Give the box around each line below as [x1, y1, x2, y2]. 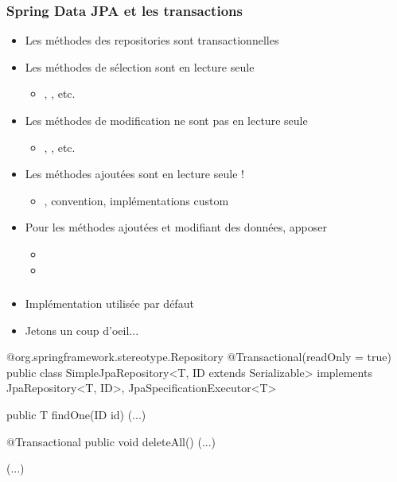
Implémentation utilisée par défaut [25, 295, 194, 312]
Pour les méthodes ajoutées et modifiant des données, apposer [25, 219, 327, 235]
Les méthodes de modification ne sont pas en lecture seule [25, 112, 308, 128]
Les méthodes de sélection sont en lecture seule [25, 58, 255, 75]
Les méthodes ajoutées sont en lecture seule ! [25, 165, 244, 182]
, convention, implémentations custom [44, 192, 229, 208]
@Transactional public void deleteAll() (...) [6, 433, 216, 449]
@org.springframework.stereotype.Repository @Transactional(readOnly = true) [6, 348, 391, 365]
